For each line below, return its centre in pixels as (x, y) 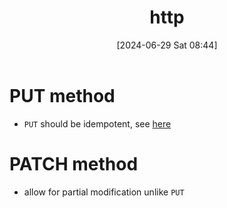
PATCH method (74, 163)
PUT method (62, 95)
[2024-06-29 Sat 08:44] (167, 45)
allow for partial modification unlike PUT (104, 192)
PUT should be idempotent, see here (97, 123)
